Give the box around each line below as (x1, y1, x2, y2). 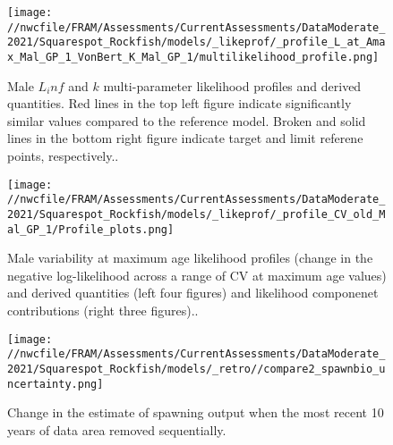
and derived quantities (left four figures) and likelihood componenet (7, 283, 379, 302)
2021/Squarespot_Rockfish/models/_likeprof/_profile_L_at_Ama (7, 36, 386, 49)
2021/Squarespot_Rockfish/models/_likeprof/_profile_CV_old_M (7, 207, 386, 221)
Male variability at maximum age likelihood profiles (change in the (7, 248, 373, 267)
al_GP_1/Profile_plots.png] (7, 222, 175, 236)
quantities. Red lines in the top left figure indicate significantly (7, 94, 352, 113)
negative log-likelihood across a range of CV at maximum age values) (7, 265, 387, 284)
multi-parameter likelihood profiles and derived (103, 76, 362, 95)
